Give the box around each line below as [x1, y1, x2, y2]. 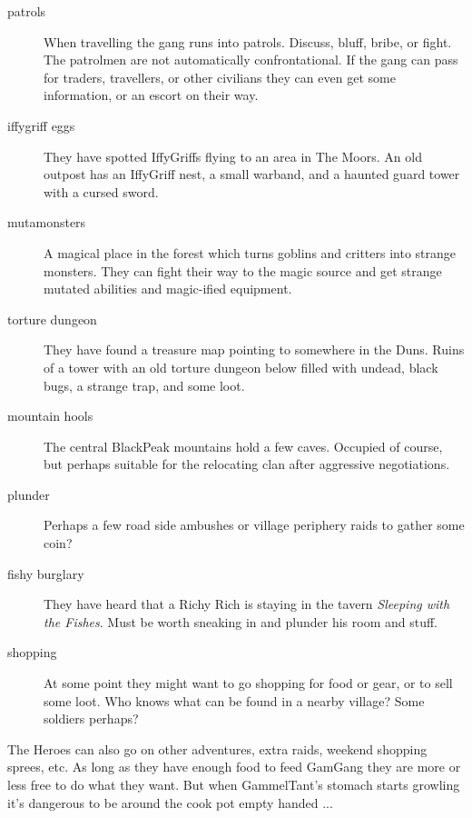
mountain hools [7, 406, 93, 425]
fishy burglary [7, 564, 84, 583]
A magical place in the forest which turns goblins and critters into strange [44, 243, 457, 262]
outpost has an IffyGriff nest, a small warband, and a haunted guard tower [44, 165, 460, 184]
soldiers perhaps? [44, 709, 139, 728]
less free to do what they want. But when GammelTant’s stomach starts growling [7, 775, 460, 793]
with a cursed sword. [44, 182, 159, 201]
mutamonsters [7, 213, 86, 232]
